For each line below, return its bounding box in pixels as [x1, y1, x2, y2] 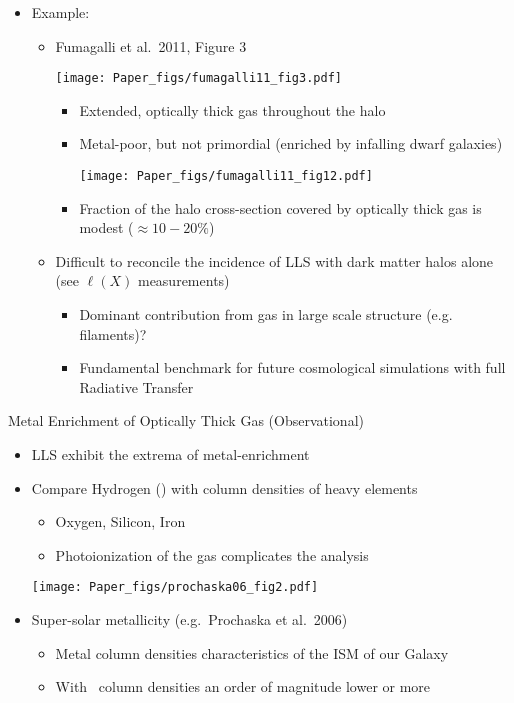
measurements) [137, 270, 230, 291]
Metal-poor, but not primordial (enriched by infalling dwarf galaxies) [79, 133, 503, 154]
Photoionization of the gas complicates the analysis [55, 544, 369, 565]
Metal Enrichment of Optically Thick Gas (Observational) [8, 410, 364, 431]
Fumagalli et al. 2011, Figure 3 [55, 35, 247, 56]
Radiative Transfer [79, 376, 194, 397]
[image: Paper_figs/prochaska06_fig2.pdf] [31, 580, 319, 595]
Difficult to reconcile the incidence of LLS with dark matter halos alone [55, 250, 494, 271]
